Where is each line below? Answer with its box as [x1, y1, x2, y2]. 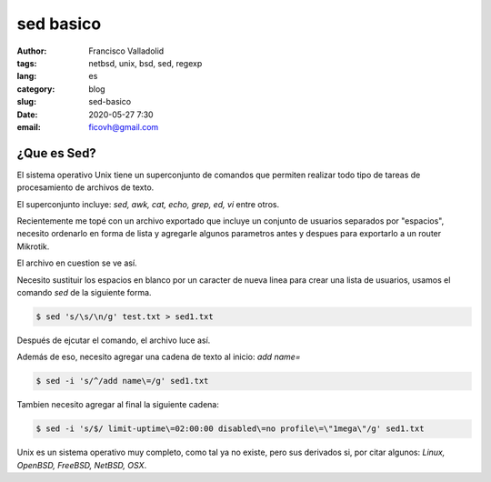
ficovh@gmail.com [88, 121, 159, 132]
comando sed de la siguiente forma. [16, 286, 152, 297]
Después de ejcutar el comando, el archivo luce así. [16, 335, 211, 346]
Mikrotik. [16, 241, 50, 252]
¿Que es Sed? [16, 146, 97, 161]
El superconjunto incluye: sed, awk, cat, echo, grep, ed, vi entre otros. [16, 198, 280, 209]
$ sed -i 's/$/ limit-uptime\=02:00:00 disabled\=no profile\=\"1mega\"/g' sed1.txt [35, 424, 425, 434]
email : [16, 121, 41, 132]
